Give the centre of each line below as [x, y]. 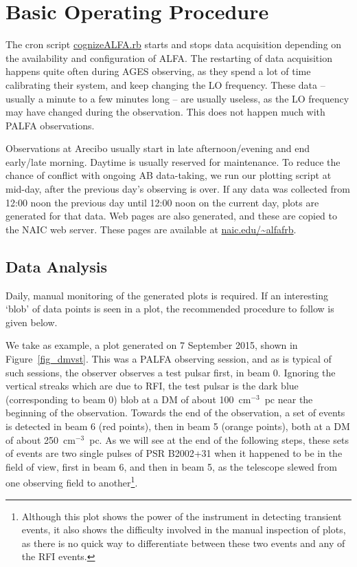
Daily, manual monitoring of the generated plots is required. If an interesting [167, 295]
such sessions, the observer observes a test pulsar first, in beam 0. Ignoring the [171, 372]
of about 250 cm [41, 439]
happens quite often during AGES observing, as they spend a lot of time [158, 71]
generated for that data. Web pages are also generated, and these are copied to [172, 216]
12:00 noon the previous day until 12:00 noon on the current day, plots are [162, 202]
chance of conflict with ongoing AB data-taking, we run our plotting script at [169, 175]
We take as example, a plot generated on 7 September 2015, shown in [152, 345]
